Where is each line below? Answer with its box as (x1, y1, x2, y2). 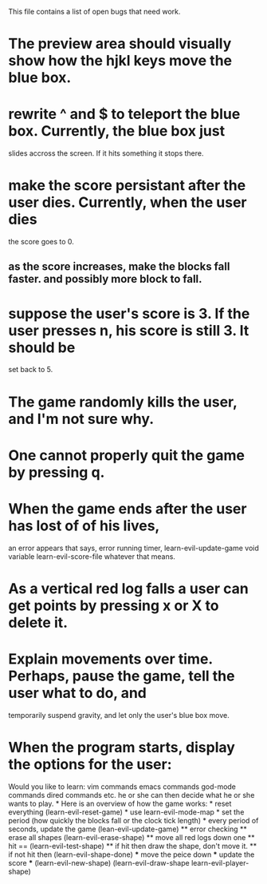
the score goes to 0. (8, 237, 74, 247)
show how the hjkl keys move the (8, 52, 233, 70)
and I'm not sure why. (8, 410, 155, 428)
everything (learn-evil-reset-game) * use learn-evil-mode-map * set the (8, 807, 245, 817)
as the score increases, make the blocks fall (8, 260, 230, 274)
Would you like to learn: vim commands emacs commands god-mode (8, 782, 237, 791)
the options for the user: (8, 755, 173, 774)
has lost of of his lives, (8, 517, 160, 534)
